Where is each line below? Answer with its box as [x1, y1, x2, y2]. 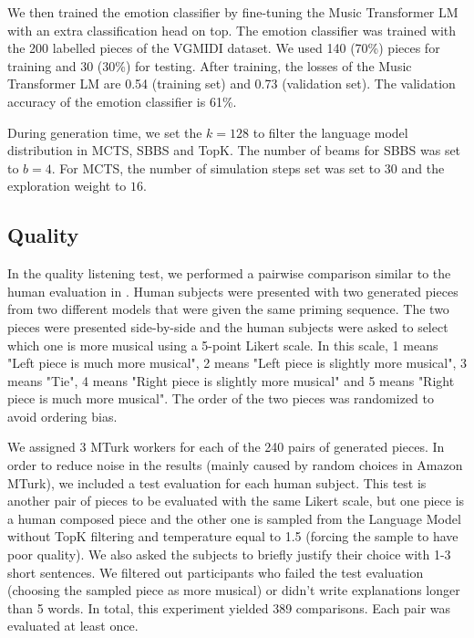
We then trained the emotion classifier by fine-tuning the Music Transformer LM [7, 3, 459, 21]
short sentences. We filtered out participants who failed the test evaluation [7, 562, 424, 581]
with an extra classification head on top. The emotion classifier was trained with [7, 20, 457, 39]
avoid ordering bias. [7, 406, 118, 425]
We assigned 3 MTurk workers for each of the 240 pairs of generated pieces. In [7, 437, 445, 456]
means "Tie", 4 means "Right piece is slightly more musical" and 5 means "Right [7, 371, 455, 390]
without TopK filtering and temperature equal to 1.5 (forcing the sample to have [7, 527, 459, 546]
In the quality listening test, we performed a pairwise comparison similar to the [7, 264, 451, 283]
